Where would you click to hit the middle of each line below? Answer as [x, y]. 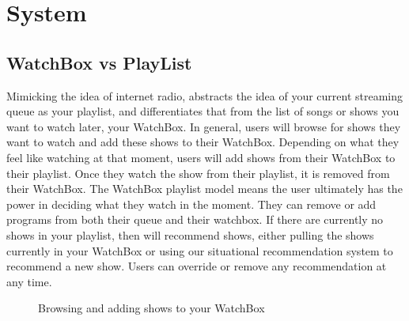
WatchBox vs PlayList [99, 62]
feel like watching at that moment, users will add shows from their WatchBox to [201, 157]
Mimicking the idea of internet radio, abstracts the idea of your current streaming [205, 95]
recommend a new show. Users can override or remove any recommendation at [197, 266]
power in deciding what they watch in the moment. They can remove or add [191, 204]
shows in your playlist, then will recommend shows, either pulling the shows [190, 234]
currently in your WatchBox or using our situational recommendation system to [200, 250]
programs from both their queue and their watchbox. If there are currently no [195, 219]
